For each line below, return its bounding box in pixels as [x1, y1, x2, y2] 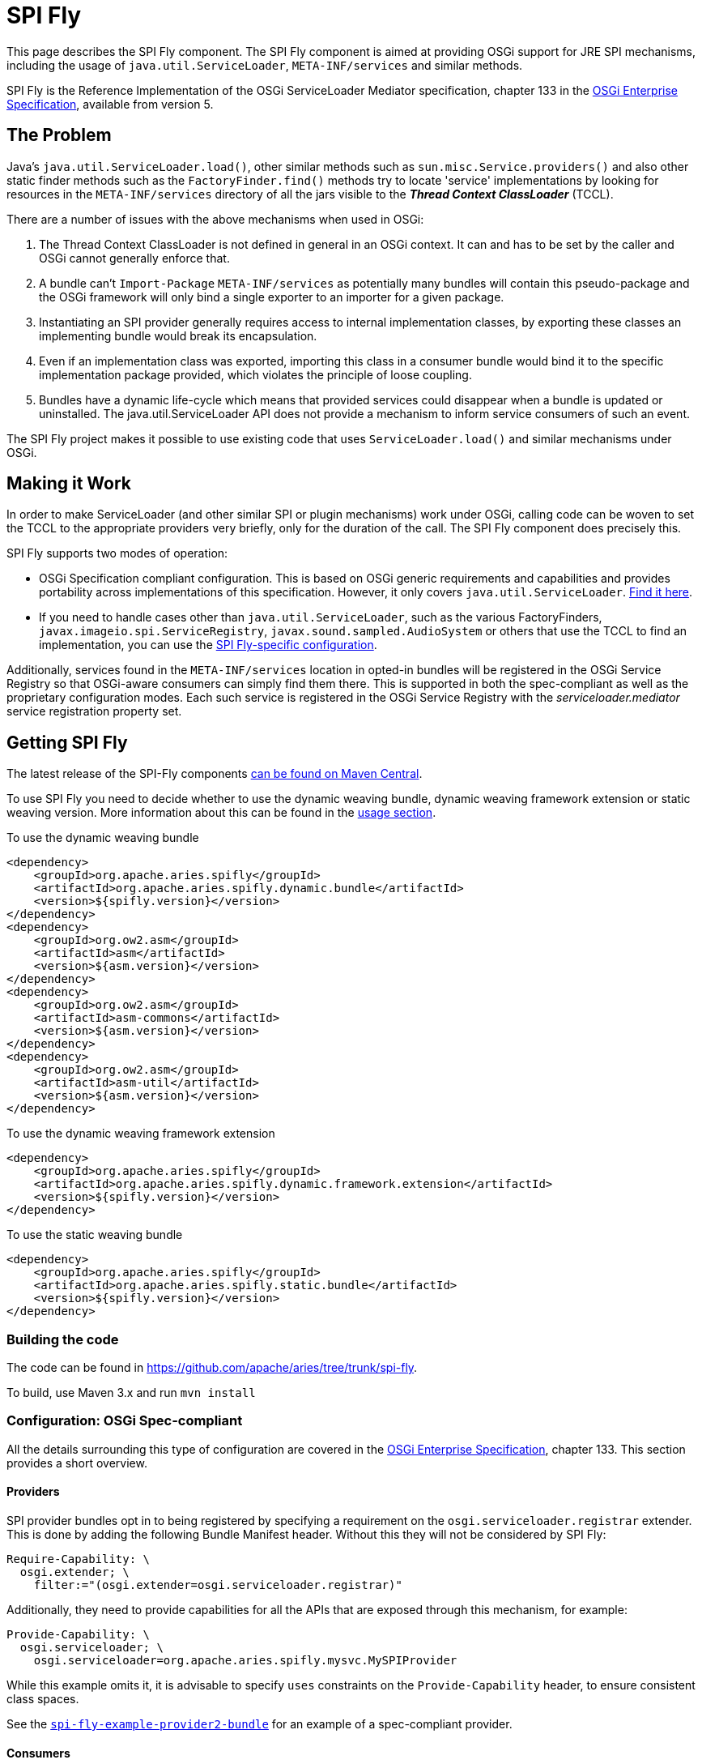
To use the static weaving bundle [6, 1228, 183, 1242]
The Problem [6, 125, 112, 146]
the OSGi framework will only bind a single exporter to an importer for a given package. [39, 289, 504, 304]
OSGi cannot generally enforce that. [39, 250, 230, 265]
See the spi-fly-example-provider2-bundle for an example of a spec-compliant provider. [6, 1717, 513, 1731]
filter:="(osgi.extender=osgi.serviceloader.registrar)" [33, 1578, 402, 1591]
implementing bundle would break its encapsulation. [39, 328, 317, 343]
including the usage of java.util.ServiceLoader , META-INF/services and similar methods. [6, 58, 523, 72]
